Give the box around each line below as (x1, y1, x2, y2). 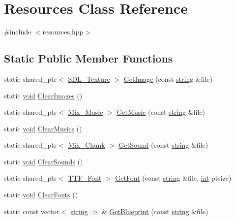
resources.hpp (42, 27, 84, 37)
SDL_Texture (68, 73, 110, 84)
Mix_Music (68, 107, 103, 117)
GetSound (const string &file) (118, 140, 208, 150)
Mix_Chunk (68, 140, 105, 150)
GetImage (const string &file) (123, 73, 213, 84)
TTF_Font (68, 173, 102, 183)
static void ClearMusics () (4, 123, 82, 133)
